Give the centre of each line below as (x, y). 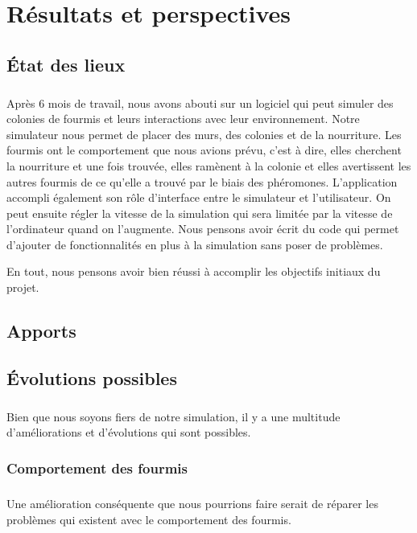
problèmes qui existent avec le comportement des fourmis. (149, 519)
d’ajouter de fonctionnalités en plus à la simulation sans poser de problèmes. (195, 244)
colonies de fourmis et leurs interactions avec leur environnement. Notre (183, 119)
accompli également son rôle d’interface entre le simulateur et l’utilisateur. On (199, 197)
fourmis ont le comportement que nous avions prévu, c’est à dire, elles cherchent (204, 150)
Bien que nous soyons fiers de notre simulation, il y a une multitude (173, 416)
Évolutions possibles (92, 377)
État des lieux (66, 64)
